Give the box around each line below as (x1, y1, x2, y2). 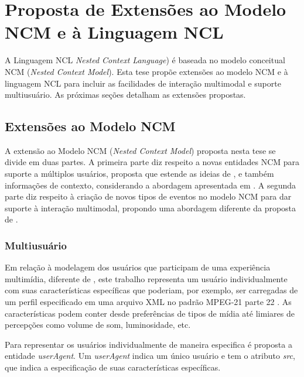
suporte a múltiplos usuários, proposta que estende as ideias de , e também (5, 167, 274, 180)
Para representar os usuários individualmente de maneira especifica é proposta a (5, 338, 292, 350)
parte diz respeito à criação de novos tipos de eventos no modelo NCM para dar (5, 190, 292, 203)
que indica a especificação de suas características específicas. (5, 361, 221, 373)
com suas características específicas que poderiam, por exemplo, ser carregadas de (5, 284, 298, 296)
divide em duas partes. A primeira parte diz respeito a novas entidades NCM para (5, 156, 300, 168)
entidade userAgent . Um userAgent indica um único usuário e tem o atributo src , (5, 349, 295, 362)
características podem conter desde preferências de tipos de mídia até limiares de (5, 307, 295, 319)
